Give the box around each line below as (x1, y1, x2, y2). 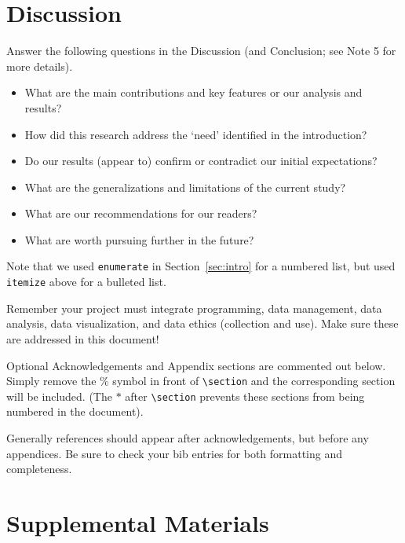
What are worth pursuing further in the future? (24, 231, 254, 248)
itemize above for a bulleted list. (6, 273, 166, 290)
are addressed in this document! (6, 330, 159, 347)
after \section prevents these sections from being (125, 387, 365, 404)
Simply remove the (6, 372, 97, 389)
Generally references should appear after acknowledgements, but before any (6, 430, 369, 446)
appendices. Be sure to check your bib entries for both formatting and (6, 445, 343, 461)
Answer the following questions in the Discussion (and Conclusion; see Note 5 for (6, 42, 396, 59)
